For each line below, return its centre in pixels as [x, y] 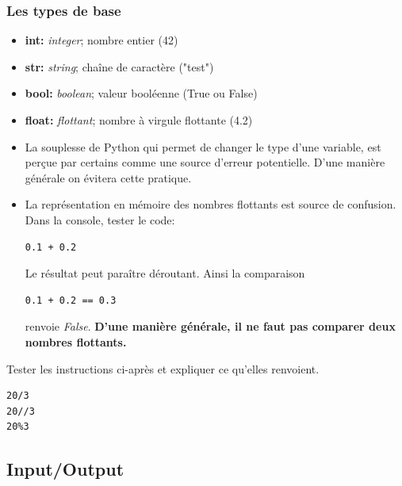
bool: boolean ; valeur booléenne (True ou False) [141, 93]
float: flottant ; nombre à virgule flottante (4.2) [139, 120]
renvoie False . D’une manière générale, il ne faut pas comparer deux [210, 326]
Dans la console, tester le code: [100, 219]
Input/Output [65, 469]
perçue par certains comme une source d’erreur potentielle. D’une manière [205, 162]
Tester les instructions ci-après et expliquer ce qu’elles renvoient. [163, 368]
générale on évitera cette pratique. [108, 177]
